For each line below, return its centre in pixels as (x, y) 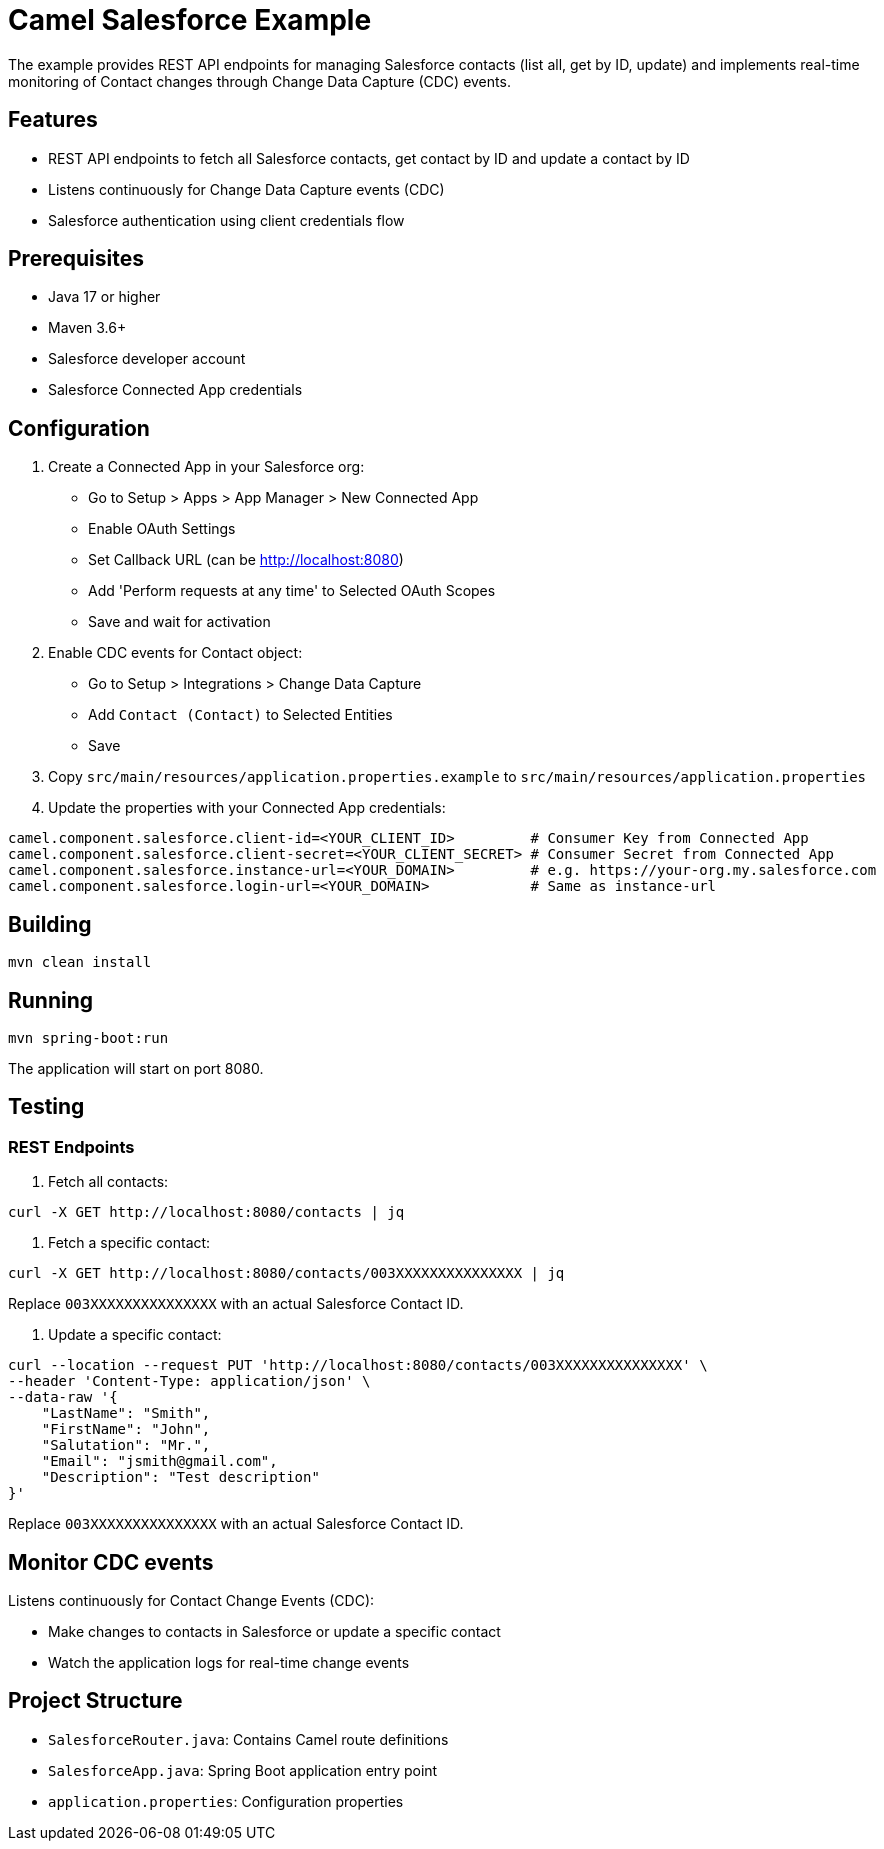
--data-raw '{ (63, 1397)
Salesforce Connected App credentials (175, 390)
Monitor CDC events (111, 1562)
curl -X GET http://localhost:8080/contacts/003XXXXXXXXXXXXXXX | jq (286, 1273)
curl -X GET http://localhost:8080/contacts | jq (206, 1212)
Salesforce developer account (147, 359)
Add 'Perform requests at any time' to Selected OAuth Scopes (292, 591)
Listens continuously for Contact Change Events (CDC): (191, 1601)
